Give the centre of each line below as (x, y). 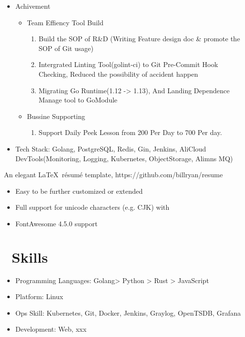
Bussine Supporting (56, 116)
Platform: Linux (39, 296)
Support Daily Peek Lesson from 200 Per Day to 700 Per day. (130, 132)
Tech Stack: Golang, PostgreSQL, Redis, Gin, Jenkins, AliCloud (111, 148)
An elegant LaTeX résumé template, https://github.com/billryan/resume (114, 175)
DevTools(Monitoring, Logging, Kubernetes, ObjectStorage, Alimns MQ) (124, 158)
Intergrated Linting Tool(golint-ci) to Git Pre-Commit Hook (128, 64)
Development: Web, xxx (51, 329)
